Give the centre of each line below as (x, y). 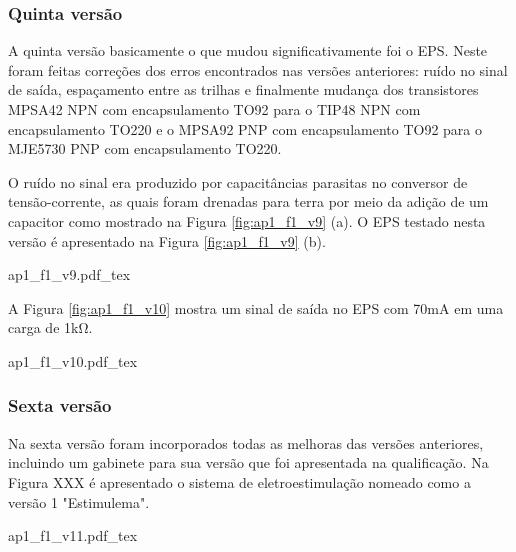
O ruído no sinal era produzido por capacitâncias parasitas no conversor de (238, 181)
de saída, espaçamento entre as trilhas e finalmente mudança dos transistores (243, 89)
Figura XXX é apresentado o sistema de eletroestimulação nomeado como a (239, 481)
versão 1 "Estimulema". (79, 501)
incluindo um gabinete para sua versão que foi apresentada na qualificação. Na (248, 462)
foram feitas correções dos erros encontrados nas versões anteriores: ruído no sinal (258, 69)
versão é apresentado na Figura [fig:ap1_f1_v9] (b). (167, 240)
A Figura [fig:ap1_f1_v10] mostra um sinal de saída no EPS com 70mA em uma (256, 307)
